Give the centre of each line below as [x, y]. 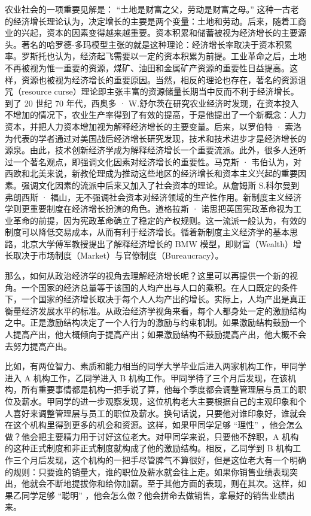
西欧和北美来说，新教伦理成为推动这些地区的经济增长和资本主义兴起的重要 [151, 173]
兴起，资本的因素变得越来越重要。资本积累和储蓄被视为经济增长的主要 [159, 33]
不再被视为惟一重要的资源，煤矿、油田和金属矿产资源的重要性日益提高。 [147, 67]
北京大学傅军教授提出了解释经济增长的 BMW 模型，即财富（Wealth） [157, 243]
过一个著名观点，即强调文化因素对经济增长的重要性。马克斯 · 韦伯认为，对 [153, 161]
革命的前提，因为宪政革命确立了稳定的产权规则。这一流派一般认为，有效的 [159, 220]
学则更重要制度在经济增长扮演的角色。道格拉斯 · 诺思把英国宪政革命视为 [149, 209]
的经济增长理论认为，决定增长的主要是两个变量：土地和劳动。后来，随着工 [151, 21]
